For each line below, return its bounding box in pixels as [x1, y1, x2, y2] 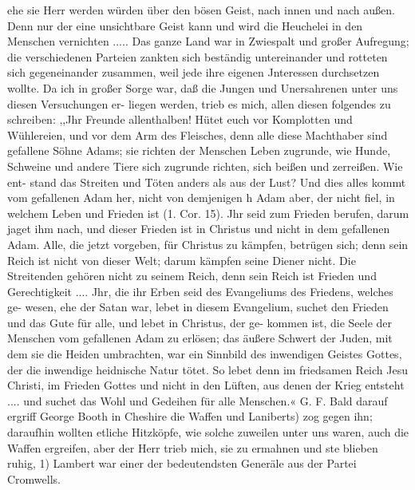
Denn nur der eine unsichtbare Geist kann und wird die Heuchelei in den [7, 17, 363, 34]
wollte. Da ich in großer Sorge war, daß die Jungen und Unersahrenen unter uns [7, 79, 398, 96]
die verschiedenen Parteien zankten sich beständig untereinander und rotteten [7, 48, 388, 65]
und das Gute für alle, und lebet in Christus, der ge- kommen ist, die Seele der [7, 314, 393, 330]
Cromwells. [7, 470, 61, 487]
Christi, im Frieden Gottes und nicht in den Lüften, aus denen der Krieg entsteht [7, 377, 405, 393]
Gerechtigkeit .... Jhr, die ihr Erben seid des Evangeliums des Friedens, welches [7, 283, 393, 299]
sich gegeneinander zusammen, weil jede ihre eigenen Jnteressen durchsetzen [7, 64, 380, 81]
